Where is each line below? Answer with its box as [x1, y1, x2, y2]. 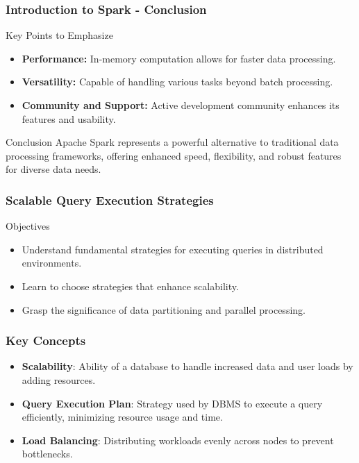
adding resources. [22, 372, 96, 387]
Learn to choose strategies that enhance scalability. [22, 278, 239, 293]
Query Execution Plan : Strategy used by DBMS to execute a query [22, 396, 323, 410]
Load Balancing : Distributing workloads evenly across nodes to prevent [22, 432, 334, 447]
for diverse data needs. [6, 162, 101, 176]
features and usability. [22, 111, 116, 126]
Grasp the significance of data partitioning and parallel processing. [22, 302, 306, 317]
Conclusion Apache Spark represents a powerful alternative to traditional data [6, 135, 339, 149]
